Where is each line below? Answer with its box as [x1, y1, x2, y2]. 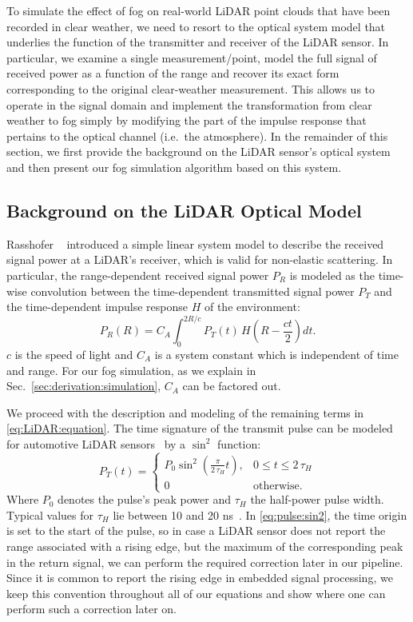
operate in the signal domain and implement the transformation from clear [6, 96, 372, 113]
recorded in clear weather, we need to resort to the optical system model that [6, 18, 386, 34]
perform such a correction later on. [6, 600, 177, 617]
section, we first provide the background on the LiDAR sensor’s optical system [6, 143, 391, 160]
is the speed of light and [14, 346, 133, 362]
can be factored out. [182, 377, 281, 394]
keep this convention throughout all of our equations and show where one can [6, 584, 386, 601]
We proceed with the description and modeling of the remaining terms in [6, 404, 364, 421]
